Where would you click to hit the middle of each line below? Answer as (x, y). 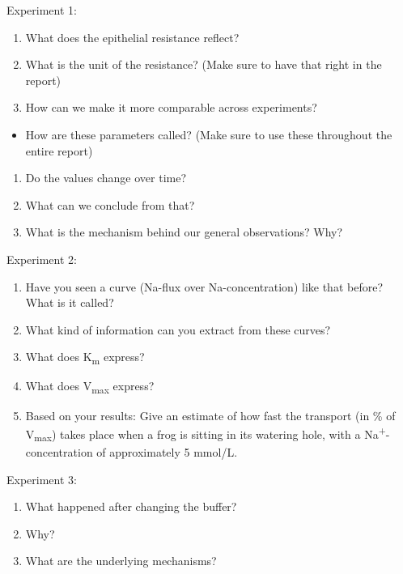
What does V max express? (90, 387)
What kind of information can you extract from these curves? (178, 329)
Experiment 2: (42, 259)
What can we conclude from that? (110, 204)
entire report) (59, 150)
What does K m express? (85, 358)
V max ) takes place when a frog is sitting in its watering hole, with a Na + (206, 434)
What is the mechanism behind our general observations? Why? (184, 232)
